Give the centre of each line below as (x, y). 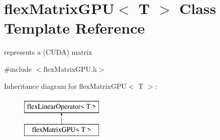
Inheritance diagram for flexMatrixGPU (65, 86)
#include (18, 68)
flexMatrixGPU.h (70, 68)
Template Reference (75, 28)
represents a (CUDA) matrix (48, 52)
